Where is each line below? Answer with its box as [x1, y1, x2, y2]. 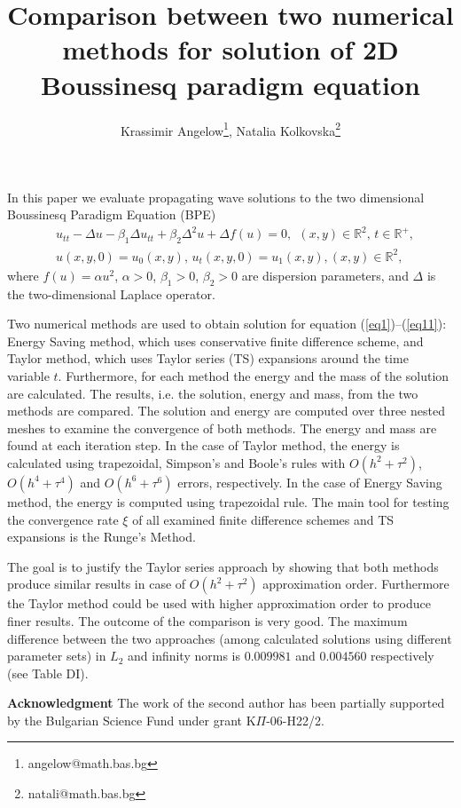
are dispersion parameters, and [241, 265, 409, 284]
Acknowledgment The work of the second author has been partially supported [7, 693, 445, 712]
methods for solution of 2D [62, 31, 399, 67]
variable [7, 366, 50, 384]
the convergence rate [7, 510, 119, 528]
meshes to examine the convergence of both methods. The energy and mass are [7, 418, 437, 437]
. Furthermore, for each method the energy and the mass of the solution [58, 366, 449, 384]
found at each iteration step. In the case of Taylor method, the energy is [7, 436, 400, 455]
